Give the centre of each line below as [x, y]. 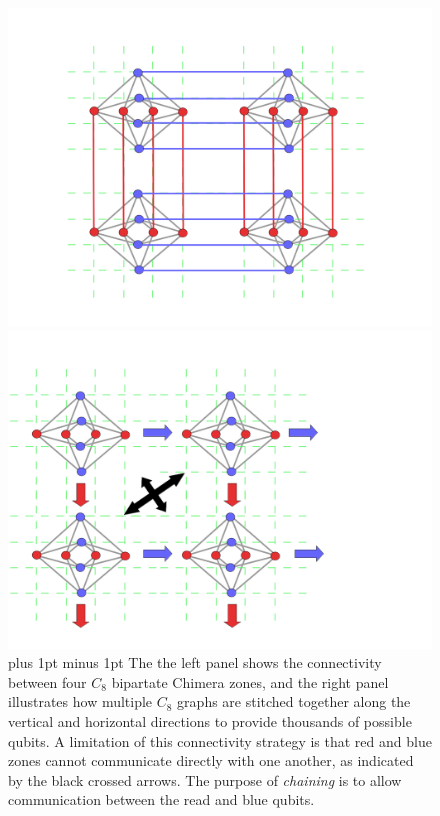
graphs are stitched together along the [294, 701]
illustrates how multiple [80, 701]
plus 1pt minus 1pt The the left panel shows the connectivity [195, 662]
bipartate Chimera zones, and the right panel [250, 681]
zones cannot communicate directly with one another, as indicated [211, 760]
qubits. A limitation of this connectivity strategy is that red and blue [220, 740]
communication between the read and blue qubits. [161, 799]
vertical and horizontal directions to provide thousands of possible [210, 720]
